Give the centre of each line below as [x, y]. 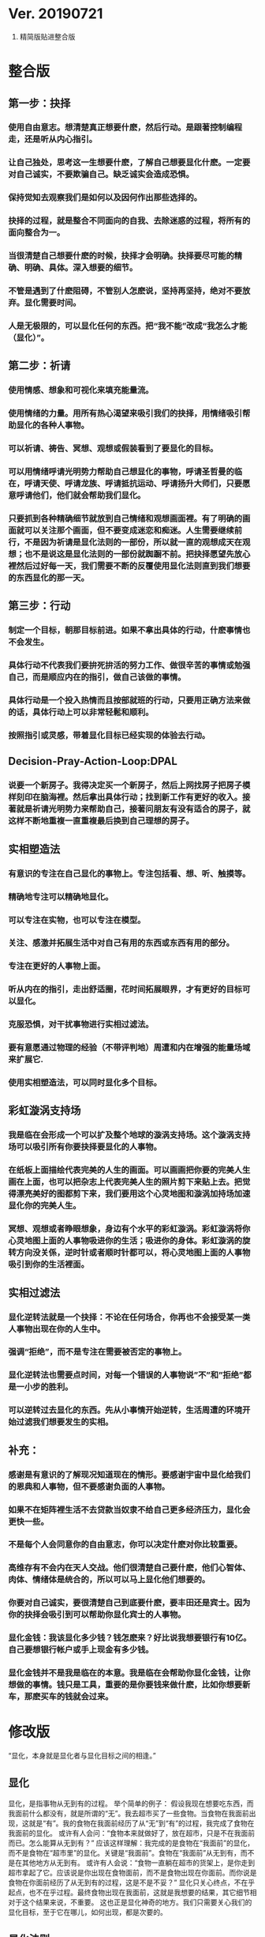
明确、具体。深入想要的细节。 [81, 268]
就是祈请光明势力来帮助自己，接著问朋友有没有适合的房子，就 [133, 809]
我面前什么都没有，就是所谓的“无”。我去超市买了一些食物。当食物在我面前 [129, 1813]
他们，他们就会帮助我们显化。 [89, 496]
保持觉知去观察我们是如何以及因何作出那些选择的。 [105, 198]
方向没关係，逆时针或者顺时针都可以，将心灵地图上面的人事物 [133, 1253]
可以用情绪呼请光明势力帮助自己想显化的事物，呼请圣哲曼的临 [125, 472]
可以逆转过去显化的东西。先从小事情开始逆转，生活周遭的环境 [125, 1410]
